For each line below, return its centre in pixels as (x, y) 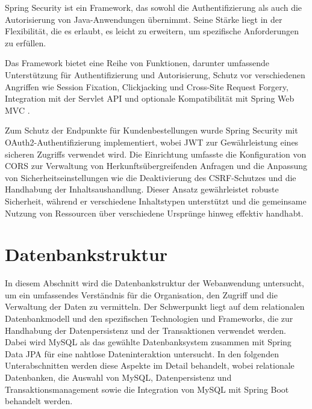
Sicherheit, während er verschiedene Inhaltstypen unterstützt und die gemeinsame (156, 201)
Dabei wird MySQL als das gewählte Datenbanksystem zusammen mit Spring (148, 342)
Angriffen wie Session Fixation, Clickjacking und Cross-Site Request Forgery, (147, 86)
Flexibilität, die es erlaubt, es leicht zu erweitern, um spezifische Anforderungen (152, 31)
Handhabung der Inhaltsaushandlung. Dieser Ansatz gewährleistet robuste (142, 189)
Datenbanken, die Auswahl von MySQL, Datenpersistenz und (118, 377)
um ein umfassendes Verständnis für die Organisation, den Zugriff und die (141, 294)
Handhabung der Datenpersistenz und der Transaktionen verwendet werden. (145, 330)
